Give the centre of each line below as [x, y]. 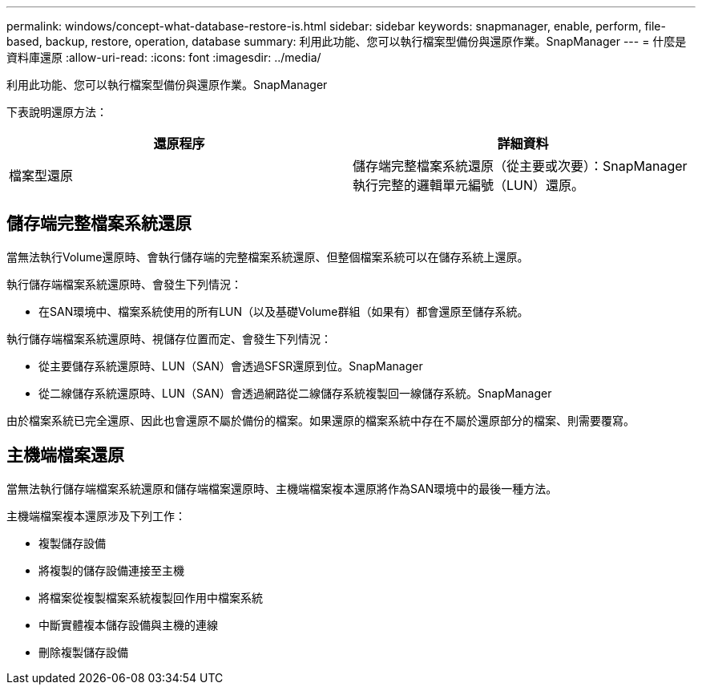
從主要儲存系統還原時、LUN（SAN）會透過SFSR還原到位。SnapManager [231, 366]
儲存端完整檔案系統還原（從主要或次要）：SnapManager [520, 166]
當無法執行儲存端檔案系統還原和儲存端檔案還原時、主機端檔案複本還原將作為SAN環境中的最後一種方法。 [282, 488]
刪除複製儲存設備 [83, 652]
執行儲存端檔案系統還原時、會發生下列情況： [124, 284]
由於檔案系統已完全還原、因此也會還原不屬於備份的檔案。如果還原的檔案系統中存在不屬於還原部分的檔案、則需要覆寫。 [321, 420]
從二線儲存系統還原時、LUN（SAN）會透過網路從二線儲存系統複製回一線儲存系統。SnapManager [295, 393]
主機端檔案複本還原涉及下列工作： [96, 515]
